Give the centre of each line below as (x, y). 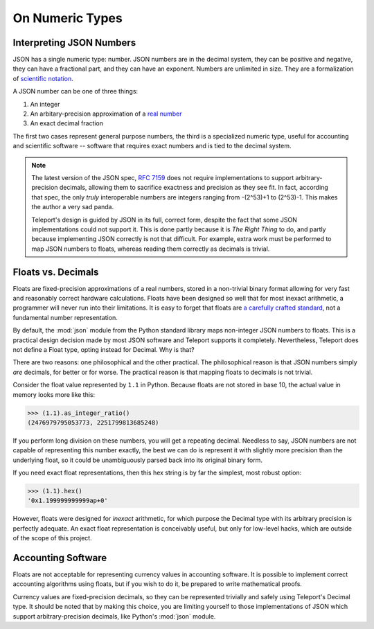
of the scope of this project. (53, 538)
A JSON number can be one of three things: (75, 91)
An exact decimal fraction (67, 123)
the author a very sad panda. (73, 207)
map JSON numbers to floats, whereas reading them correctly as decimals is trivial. (151, 249)
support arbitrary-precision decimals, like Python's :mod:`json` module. (114, 616)
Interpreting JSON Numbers (74, 43)
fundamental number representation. (65, 317)
